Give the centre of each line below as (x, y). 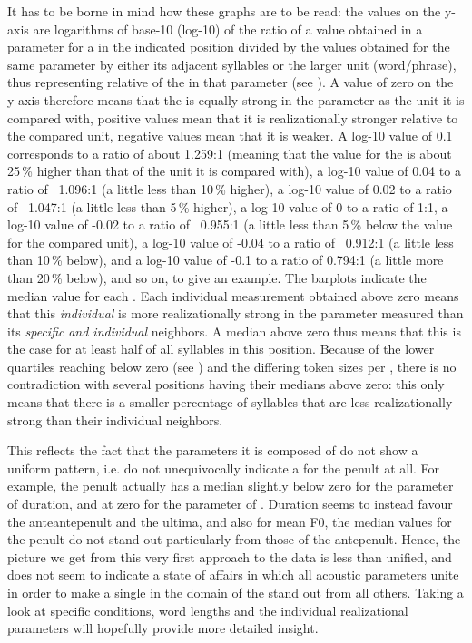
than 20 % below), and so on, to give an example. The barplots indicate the (217, 277)
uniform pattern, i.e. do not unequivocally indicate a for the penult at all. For (224, 468)
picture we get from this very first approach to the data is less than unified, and (230, 556)
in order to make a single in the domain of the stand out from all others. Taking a (236, 592)
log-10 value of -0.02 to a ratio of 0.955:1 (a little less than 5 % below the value (230, 224)
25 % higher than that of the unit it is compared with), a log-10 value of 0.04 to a (234, 171)
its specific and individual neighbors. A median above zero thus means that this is (234, 331)
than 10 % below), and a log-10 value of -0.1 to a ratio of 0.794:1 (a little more (226, 260)
